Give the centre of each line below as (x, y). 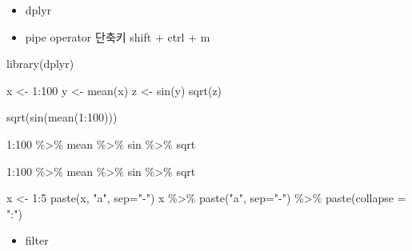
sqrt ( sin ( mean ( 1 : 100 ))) (62, 117)
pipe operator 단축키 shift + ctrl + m (118, 36)
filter (37, 240)
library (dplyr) (40, 64)
